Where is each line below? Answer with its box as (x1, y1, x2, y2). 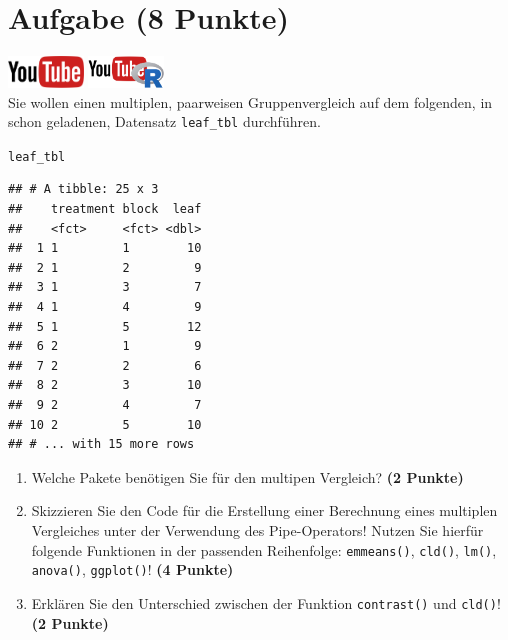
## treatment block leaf (8, 202, 202, 217)
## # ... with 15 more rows (8, 437, 195, 452)
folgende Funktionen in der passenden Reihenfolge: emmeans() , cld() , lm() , (31, 539, 497, 560)
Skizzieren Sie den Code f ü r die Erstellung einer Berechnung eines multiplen (31, 500, 498, 521)
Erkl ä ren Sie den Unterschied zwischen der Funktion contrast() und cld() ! (31, 592, 501, 613)
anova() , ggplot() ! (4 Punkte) (31, 559, 234, 580)
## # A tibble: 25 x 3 (8, 182, 159, 197)
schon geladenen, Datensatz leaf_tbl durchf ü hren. (8, 111, 321, 132)
